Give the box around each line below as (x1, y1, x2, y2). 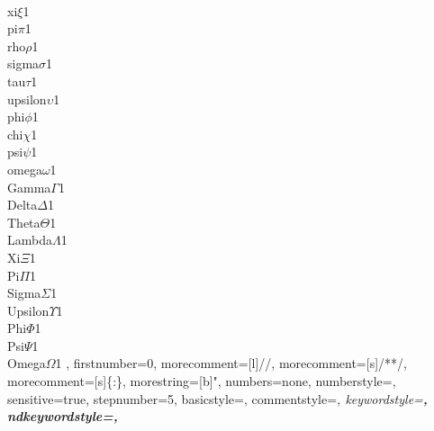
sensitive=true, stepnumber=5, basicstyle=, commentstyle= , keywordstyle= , (7, 389, 428, 408)
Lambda (7, 230, 52, 249)
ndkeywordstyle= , (7, 407, 118, 426)
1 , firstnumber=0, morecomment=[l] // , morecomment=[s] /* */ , (55, 354, 407, 373)
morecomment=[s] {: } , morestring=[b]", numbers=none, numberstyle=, (7, 372, 396, 391)
